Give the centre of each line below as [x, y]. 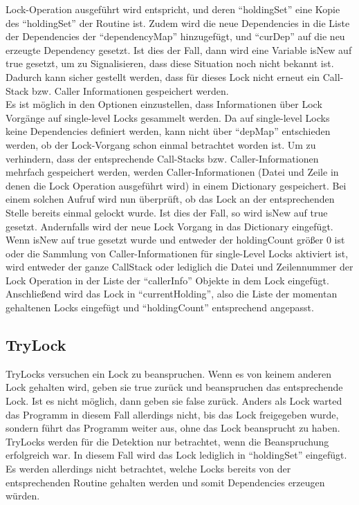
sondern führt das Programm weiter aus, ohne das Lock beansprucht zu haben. [173, 428]
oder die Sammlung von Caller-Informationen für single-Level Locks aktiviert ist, [177, 253]
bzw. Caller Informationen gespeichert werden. [130, 90]
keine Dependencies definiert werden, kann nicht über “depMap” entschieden [168, 131]
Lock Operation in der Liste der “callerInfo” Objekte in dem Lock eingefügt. [167, 280]
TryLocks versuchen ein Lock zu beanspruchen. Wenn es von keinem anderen [169, 373]
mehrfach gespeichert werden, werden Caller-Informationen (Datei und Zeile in [172, 172]
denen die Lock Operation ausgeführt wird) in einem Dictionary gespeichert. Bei [176, 185]
